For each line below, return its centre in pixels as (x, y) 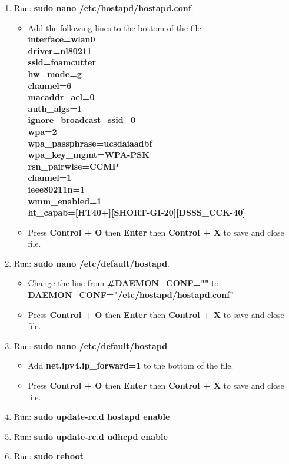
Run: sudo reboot (49, 456)
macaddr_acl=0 (61, 97)
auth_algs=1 (55, 108)
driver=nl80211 (60, 50)
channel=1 (50, 178)
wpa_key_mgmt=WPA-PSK (89, 155)
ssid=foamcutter (62, 62)
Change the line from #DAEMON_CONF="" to (123, 283)
